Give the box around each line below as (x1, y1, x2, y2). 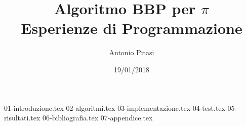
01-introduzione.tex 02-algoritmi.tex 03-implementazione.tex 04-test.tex (4, 102, 225, 113)
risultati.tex (4, 112, 40, 123)
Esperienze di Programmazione (21, 18, 242, 38)
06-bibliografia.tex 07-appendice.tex (42, 112, 153, 123)
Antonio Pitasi (109, 47, 154, 58)
